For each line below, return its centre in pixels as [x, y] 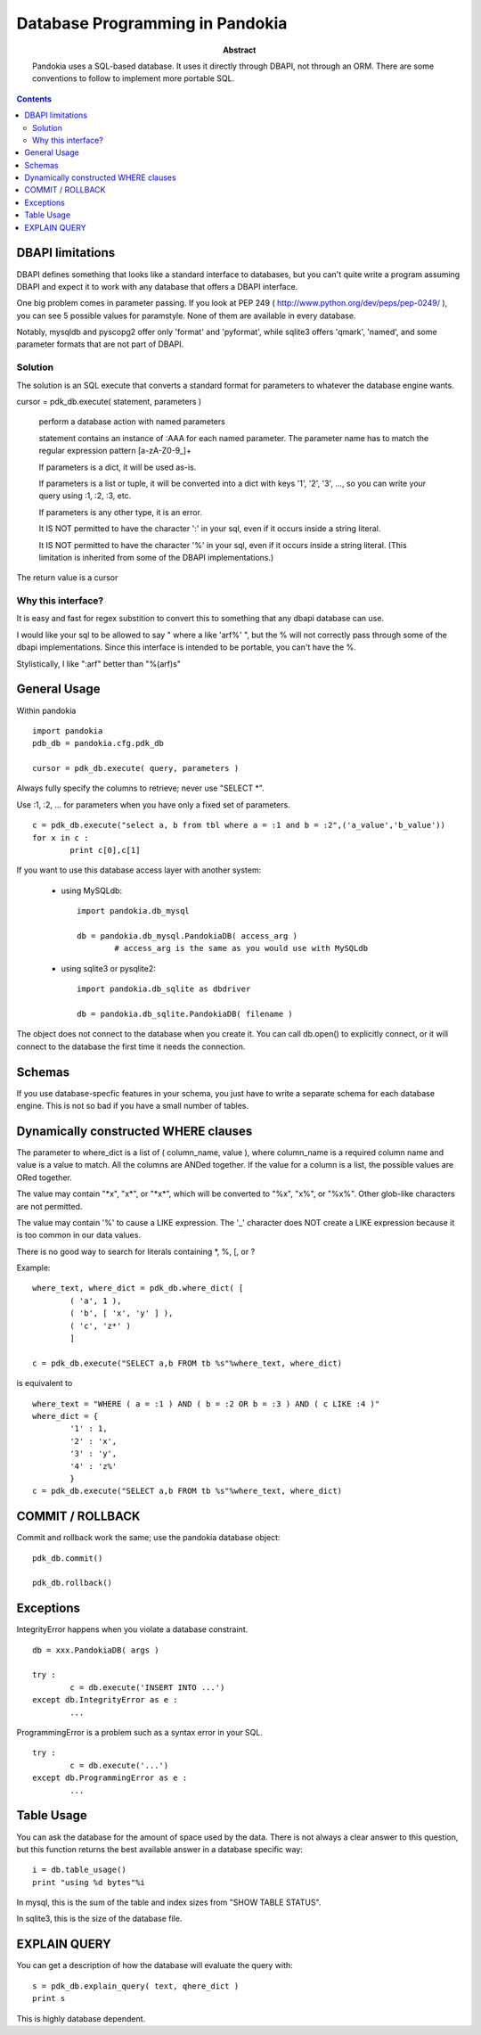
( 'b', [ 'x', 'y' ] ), [122, 1313]
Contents [34, 99]
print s [49, 1998]
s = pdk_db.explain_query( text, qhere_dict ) [136, 1986]
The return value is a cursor [67, 578]
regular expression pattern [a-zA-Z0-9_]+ [115, 451]
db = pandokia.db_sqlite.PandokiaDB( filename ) [185, 1013]
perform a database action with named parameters [132, 422]
